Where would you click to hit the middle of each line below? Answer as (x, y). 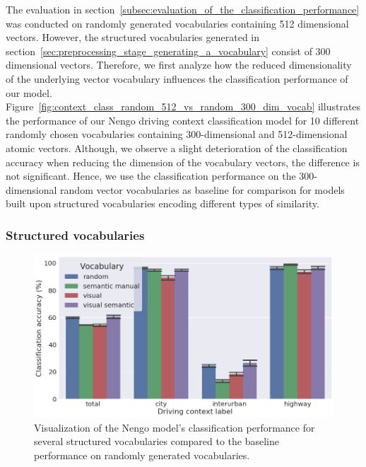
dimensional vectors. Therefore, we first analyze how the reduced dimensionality (179, 65)
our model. (29, 92)
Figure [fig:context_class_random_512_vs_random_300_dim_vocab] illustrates (183, 106)
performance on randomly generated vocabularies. (142, 455)
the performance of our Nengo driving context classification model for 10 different (183, 120)
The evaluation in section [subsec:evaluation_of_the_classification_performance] (183, 9)
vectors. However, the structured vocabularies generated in (133, 37)
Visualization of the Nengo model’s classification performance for (175, 427)
